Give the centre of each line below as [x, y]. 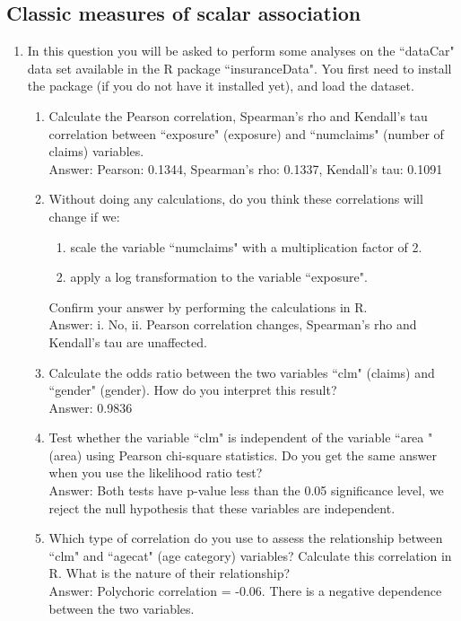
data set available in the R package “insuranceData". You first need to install [239, 68]
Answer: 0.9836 [91, 407]
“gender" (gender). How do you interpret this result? [193, 390]
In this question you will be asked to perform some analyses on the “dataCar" [241, 51]
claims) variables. [96, 151]
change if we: [84, 216]
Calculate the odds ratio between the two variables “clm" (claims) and [242, 372]
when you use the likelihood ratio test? [156, 472]
